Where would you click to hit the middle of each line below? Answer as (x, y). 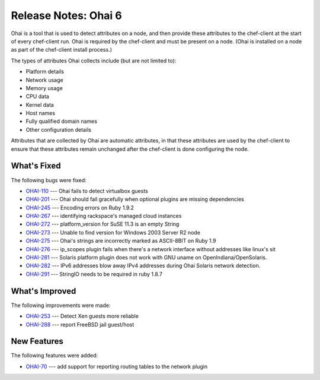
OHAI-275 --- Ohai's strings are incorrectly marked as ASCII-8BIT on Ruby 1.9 (121, 241)
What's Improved (44, 291)
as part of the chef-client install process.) (61, 50)
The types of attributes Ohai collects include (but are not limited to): (94, 61)
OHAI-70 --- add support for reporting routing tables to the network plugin (116, 366)
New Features (37, 341)
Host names (41, 113)
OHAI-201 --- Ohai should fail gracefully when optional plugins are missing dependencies (135, 199)
